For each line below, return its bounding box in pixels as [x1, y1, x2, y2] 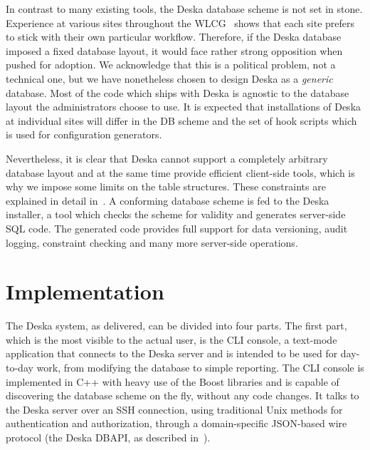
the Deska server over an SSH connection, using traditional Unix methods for [6, 402, 343, 416]
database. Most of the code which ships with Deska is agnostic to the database [6, 85, 349, 100]
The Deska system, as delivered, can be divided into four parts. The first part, [6, 318, 347, 333]
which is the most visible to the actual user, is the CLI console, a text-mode [6, 332, 337, 347]
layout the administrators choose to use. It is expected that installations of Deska [6, 99, 361, 114]
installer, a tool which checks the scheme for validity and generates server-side [6, 207, 346, 222]
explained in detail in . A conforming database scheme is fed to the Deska [6, 193, 329, 208]
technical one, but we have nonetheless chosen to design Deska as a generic [6, 71, 333, 86]
